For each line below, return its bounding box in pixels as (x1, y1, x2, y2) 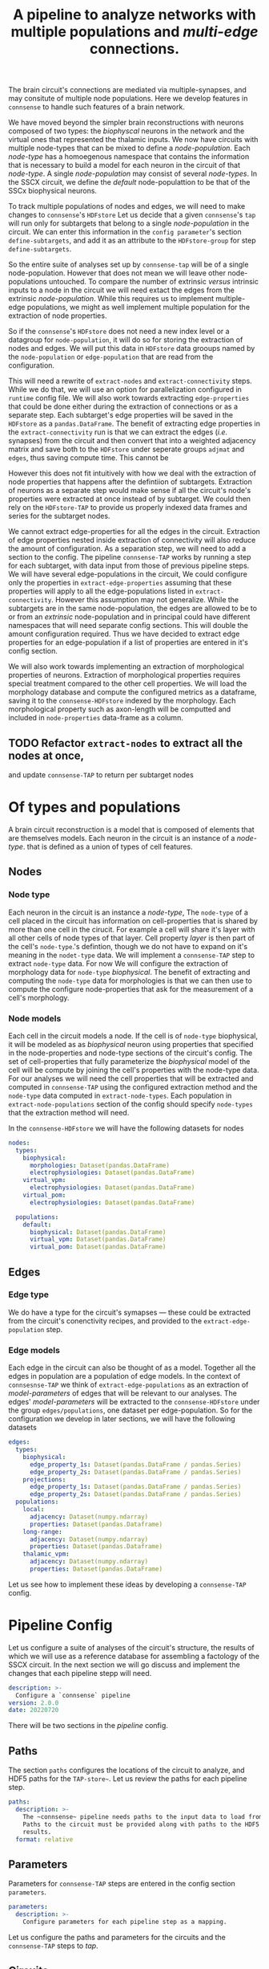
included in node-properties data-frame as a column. (8, 713, 184, 723)
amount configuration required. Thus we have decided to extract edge (8, 629, 240, 639)
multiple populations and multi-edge (10, 22, 259, 41)
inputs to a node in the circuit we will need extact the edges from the (8, 285, 235, 295)
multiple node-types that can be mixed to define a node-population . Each (8, 143, 251, 153)
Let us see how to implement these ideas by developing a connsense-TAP (8, 1580, 247, 1589)
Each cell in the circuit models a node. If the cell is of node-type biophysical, (8, 1030, 259, 1041)
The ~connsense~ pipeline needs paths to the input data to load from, (22, 1812, 267, 1820)
